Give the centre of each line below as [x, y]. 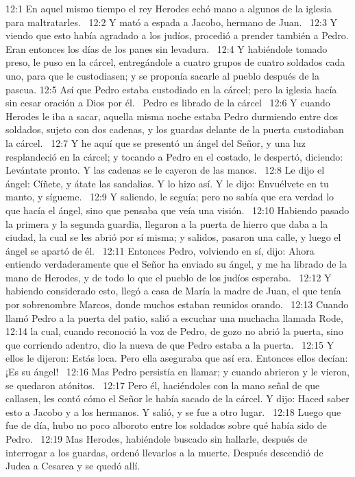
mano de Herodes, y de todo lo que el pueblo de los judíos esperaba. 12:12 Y [169, 277]
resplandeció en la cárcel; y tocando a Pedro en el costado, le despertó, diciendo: [174, 156]
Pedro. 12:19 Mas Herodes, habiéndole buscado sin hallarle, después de [157, 439]
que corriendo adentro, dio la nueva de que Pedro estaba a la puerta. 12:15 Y [170, 344]
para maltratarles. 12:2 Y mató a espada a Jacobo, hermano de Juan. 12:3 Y [172, 22]
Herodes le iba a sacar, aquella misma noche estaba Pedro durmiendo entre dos [172, 116]
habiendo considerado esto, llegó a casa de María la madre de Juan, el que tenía [173, 291]
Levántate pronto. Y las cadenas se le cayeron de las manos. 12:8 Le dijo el [165, 170]
